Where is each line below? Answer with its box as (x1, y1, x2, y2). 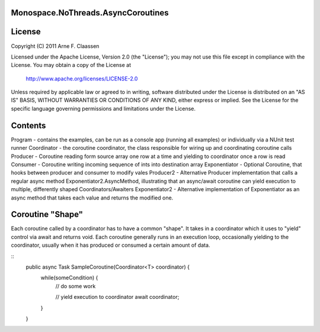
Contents (11, 120, 46, 130)
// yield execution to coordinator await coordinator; (55, 294, 180, 301)
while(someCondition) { (40, 274, 98, 281)
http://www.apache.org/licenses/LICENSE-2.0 (25, 75, 138, 82)
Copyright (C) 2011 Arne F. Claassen (11, 42, 100, 50)
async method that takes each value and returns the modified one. (11, 194, 174, 201)
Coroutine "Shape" (11, 209, 83, 220)
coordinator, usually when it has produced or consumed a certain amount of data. (11, 241, 210, 249)
